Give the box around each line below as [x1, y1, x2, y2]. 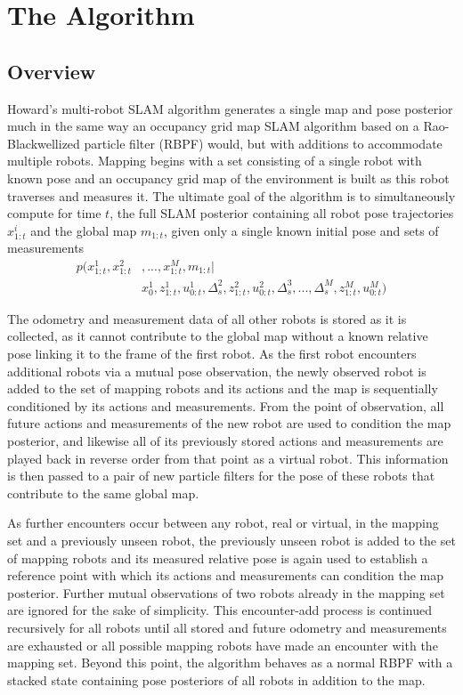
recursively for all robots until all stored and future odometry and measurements [7, 618, 447, 636]
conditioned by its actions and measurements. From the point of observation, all [7, 396, 444, 415]
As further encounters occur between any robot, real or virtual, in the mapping [7, 513, 439, 532]
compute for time [7, 204, 102, 222]
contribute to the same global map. [7, 483, 199, 502]
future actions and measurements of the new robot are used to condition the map [7, 414, 451, 432]
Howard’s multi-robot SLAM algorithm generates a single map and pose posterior [7, 99, 453, 117]
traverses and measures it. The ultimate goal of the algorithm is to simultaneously [7, 186, 456, 205]
